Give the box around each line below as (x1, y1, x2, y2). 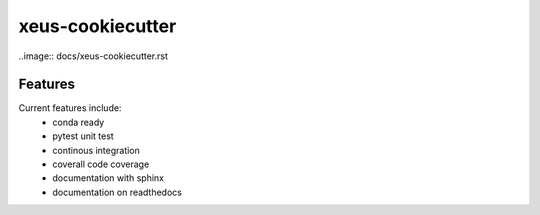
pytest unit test (52, 130, 114, 142)
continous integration (52, 144, 140, 156)
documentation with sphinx (52, 172, 165, 184)
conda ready (52, 116, 105, 128)
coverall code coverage (52, 158, 150, 170)
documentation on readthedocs (52, 186, 182, 198)
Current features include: (18, 102, 122, 114)
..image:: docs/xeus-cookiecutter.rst (18, 50, 169, 62)
